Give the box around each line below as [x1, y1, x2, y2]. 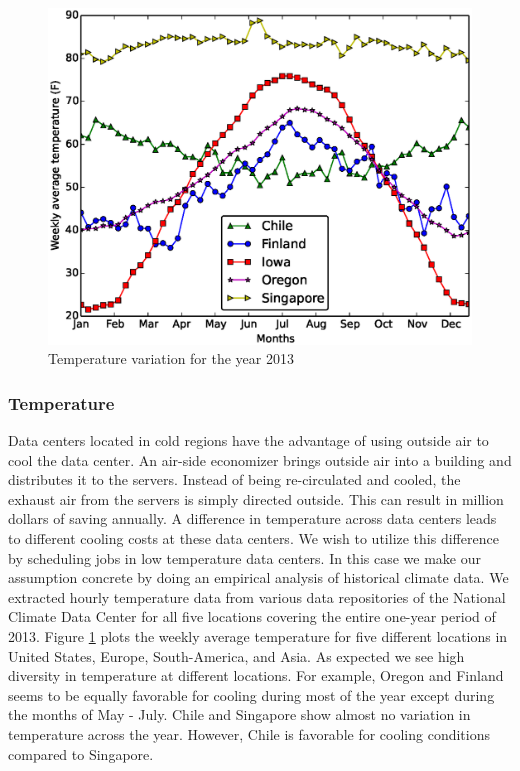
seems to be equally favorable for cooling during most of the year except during [8, 684, 495, 705]
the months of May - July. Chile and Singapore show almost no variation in [8, 704, 471, 725]
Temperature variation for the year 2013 [48, 348, 294, 369]
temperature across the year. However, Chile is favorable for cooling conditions [8, 723, 491, 744]
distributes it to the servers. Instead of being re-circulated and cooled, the [8, 469, 461, 490]
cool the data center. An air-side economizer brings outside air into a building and [8, 449, 512, 470]
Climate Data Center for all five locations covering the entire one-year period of [8, 606, 496, 627]
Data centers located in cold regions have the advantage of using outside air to [8, 430, 489, 451]
